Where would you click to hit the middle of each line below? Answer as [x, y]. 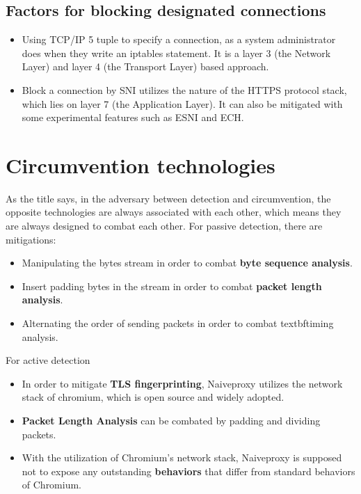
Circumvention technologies [141, 165]
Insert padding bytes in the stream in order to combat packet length [172, 286]
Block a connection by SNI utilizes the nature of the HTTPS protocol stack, [184, 89]
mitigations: [31, 239]
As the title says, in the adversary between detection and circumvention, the [168, 198]
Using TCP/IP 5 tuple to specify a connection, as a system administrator [179, 39]
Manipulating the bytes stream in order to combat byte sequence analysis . [187, 263]
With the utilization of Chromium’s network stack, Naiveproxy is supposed [182, 457]
